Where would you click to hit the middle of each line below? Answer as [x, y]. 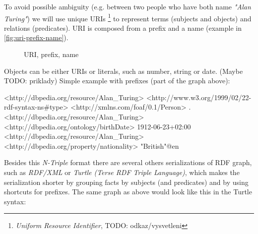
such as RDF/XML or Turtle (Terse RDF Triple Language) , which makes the [122, 172]
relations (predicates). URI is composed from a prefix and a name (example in [123, 28]
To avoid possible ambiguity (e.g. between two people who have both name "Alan [128, 6]
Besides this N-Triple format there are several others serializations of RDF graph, [128, 162]
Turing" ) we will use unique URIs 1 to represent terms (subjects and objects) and [128, 17]
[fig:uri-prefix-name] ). [36, 37]
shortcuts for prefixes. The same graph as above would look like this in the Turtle [128, 192]
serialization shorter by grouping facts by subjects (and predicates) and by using [126, 182]
